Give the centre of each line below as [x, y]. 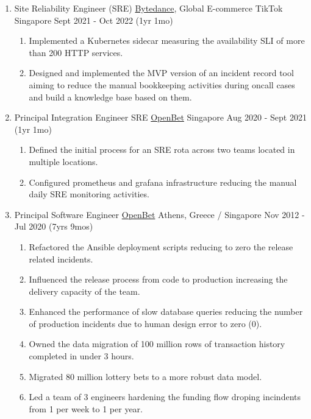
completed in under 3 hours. [81, 356]
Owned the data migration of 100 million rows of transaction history [157, 344]
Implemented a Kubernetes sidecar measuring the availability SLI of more [167, 40]
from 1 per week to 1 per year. [86, 408]
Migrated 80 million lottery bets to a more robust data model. [145, 376]
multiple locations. [63, 161]
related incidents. [61, 259]
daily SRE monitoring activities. [89, 194]
